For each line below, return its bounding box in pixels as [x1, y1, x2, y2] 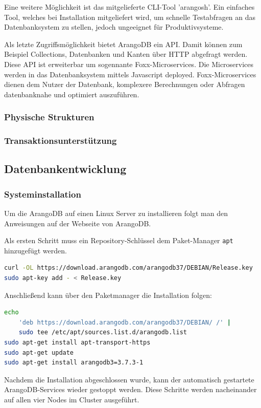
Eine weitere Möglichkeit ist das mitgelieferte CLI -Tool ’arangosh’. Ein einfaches [4, 2, 255, 12]
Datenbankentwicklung [4, 161, 127, 177]
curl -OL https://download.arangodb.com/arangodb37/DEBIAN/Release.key [4, 264, 253, 272]
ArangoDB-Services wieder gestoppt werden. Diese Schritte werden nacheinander [4, 384, 257, 395]
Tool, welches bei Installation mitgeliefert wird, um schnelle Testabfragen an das [4, 11, 256, 22]
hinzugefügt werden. [4, 245, 67, 255]
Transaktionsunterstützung [4, 134, 117, 147]
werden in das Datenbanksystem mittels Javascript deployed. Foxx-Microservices [4, 69, 256, 79]
